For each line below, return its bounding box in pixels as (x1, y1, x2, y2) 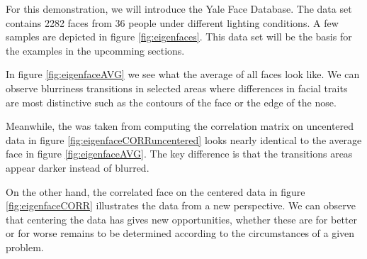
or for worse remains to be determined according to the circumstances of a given (6, 226, 355, 241)
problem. (6, 239, 44, 254)
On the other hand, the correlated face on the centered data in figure (6, 184, 305, 199)
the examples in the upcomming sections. (6, 43, 185, 57)
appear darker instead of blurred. (6, 160, 149, 175)
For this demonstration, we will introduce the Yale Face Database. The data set (6, 1, 352, 16)
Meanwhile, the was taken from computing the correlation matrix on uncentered (6, 119, 354, 133)
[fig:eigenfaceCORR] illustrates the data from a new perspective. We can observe (6, 198, 356, 213)
